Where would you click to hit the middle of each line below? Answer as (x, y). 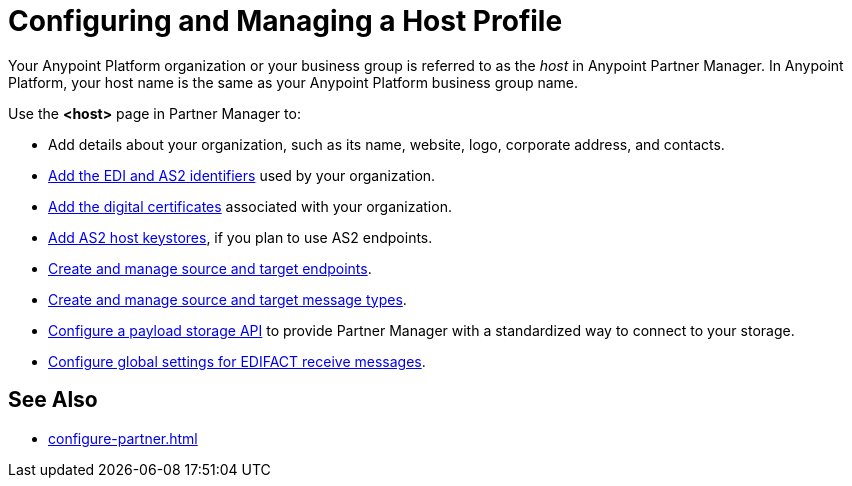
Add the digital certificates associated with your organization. (250, 206)
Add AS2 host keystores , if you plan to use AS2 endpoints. (240, 237)
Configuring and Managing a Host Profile (285, 21)
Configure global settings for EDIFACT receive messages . (237, 361)
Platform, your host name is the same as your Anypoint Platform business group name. (293, 82)
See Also (53, 400)
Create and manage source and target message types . (227, 299)
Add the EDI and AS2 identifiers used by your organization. (242, 175)
